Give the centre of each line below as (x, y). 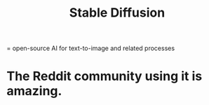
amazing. (34, 91)
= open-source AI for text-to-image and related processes (91, 48)
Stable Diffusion (117, 13)
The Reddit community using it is (104, 76)
